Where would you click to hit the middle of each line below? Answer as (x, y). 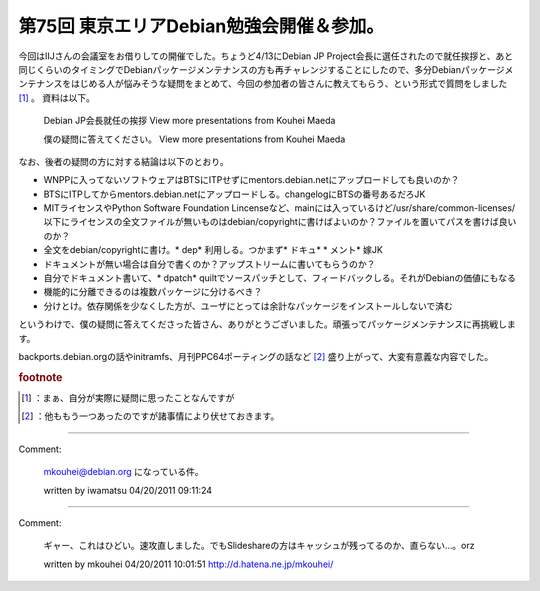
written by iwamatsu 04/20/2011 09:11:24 (128, 490)
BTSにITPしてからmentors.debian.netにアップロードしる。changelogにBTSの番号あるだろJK (234, 194)
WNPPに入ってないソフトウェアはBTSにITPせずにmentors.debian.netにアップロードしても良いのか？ (251, 180)
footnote (40, 377)
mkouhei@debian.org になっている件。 (123, 472)
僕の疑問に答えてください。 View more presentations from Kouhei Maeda (194, 139)
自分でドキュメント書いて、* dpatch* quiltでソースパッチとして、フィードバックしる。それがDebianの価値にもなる (280, 278)
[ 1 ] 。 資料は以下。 (56, 97)
